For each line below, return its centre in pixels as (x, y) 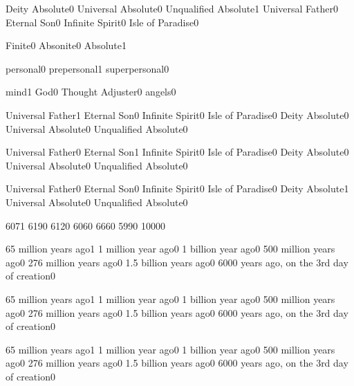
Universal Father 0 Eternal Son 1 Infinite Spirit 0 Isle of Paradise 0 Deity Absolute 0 (177, 152)
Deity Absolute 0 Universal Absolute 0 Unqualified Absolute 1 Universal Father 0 (172, 8)
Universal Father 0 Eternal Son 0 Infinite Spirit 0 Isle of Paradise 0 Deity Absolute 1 (177, 189)
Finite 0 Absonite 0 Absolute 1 (66, 45)
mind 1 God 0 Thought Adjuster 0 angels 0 (91, 92)
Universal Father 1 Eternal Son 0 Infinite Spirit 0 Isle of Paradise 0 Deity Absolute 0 (177, 114)
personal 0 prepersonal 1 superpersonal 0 (87, 68)
